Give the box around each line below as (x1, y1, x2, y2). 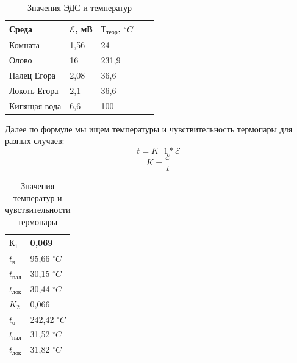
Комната (9, 38, 40, 51)
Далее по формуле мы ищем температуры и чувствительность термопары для (5, 122, 293, 135)
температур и (13, 191, 62, 204)
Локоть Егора (9, 84, 59, 96)
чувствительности (5, 203, 71, 216)
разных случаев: (5, 134, 65, 147)
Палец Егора (9, 68, 55, 81)
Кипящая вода (9, 99, 62, 112)
